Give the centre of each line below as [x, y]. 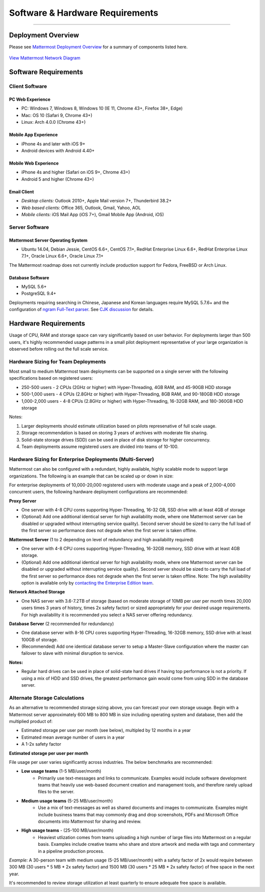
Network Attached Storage [37, 592]
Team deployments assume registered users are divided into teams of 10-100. [100, 446]
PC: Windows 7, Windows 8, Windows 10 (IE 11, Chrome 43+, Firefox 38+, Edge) [102, 109]
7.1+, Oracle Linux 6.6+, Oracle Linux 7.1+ [63, 256]
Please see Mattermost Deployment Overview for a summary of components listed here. [98, 47]
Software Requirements [46, 72]
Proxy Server [23, 501]
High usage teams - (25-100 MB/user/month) [67, 831]
